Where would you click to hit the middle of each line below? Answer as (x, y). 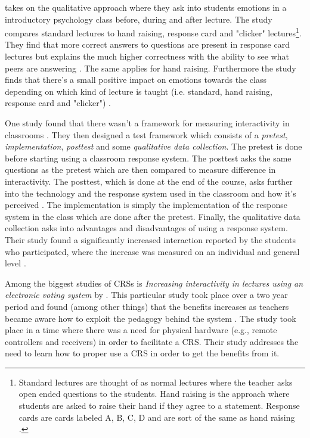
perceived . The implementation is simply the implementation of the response (146, 205)
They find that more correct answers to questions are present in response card (147, 44)
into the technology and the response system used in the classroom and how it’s (151, 193)
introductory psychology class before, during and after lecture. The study (139, 19)
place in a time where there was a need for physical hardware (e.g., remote (141, 330)
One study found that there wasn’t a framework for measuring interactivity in (147, 123)
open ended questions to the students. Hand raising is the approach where (154, 394)
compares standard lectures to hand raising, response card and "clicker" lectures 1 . (153, 32)
